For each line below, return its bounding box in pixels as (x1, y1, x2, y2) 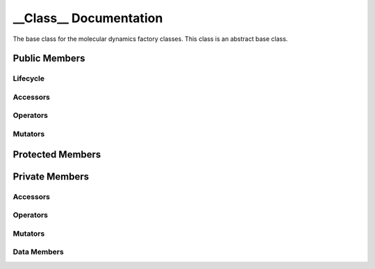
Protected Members (12, 148, 101, 160)
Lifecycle (12, 73, 45, 83)
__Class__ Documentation (12, 10, 163, 26)
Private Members (12, 171, 90, 182)
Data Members (12, 247, 64, 257)
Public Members (12, 53, 85, 64)
